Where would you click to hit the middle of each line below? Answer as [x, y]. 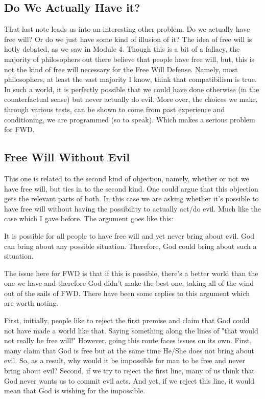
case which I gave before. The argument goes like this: [89, 218]
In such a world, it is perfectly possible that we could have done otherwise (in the [132, 89]
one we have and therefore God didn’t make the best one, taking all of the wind [129, 283]
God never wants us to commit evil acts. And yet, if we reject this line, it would [129, 380]
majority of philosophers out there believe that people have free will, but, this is [129, 59]
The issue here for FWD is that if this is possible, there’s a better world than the [131, 273]
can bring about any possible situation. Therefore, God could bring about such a [130, 246]
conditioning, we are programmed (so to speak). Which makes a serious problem [130, 119]
